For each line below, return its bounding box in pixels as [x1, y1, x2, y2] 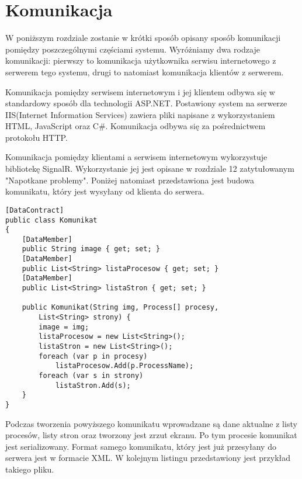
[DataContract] [5, 206, 64, 214]
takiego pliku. [5, 463, 54, 475]
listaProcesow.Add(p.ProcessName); [55, 362, 194, 370]
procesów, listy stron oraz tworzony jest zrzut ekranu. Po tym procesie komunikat [5, 429, 297, 441]
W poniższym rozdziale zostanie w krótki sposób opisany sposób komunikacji [5, 32, 281, 44]
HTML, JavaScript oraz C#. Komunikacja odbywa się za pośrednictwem [5, 120, 266, 132]
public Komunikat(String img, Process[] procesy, [22, 303, 219, 312]
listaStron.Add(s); [55, 381, 131, 390]
